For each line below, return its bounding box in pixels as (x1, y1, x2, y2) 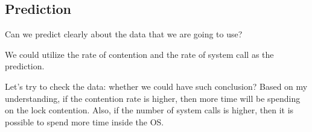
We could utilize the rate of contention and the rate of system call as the (5, 48, 274, 60)
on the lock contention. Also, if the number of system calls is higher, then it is (5, 104, 294, 116)
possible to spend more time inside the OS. (5, 115, 164, 128)
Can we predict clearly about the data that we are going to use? (5, 28, 243, 40)
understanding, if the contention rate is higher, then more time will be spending (5, 92, 301, 104)
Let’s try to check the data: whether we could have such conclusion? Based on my (5, 80, 308, 92)
